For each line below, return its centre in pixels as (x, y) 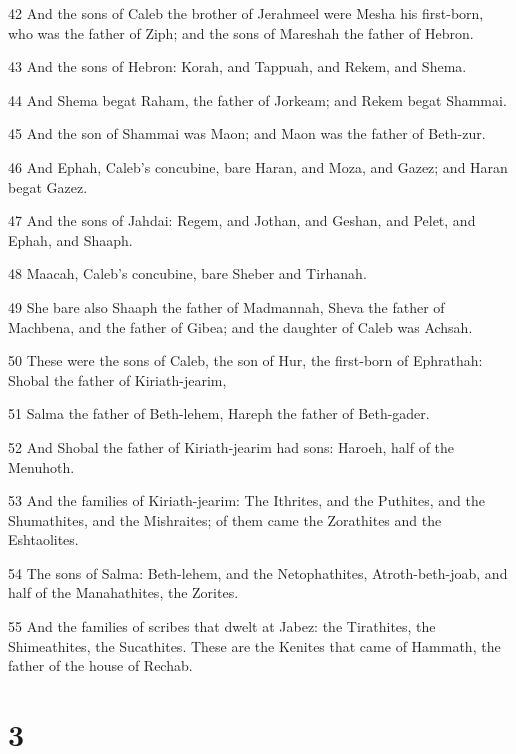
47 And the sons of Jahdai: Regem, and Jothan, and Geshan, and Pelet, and (242, 220)
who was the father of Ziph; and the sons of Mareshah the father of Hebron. (241, 32)
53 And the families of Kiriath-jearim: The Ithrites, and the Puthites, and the (246, 500)
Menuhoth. (41, 466)
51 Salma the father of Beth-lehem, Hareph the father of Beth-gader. (219, 413)
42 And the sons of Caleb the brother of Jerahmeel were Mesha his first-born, (246, 13)
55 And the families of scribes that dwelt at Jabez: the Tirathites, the (222, 626)
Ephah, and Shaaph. (70, 239)
